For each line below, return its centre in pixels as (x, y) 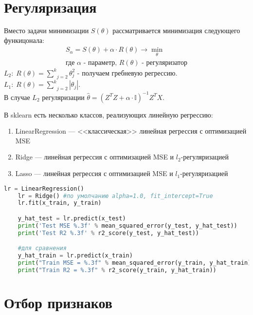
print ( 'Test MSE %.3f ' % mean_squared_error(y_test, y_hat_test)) (127, 226)
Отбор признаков (58, 302)
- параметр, (100, 63)
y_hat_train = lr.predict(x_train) (75, 256)
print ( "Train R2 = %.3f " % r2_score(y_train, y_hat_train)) (117, 270)
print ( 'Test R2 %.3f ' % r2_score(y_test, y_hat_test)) (108, 233)
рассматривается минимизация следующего (176, 30)
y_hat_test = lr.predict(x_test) (72, 218)
